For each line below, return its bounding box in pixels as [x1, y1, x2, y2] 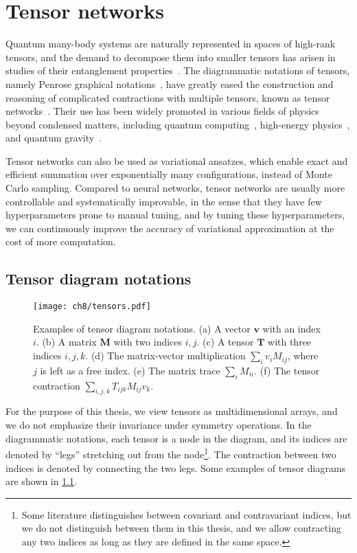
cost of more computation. [5, 234, 116, 249]
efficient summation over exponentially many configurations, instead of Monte [5, 167, 332, 181]
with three [268, 335, 312, 349]
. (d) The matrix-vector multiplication [85, 348, 246, 363]
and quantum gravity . [5, 131, 102, 145]
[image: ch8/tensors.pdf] [33, 302, 151, 312]
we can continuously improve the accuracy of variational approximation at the [5, 221, 334, 235]
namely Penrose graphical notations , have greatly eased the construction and [5, 76, 334, 91]
